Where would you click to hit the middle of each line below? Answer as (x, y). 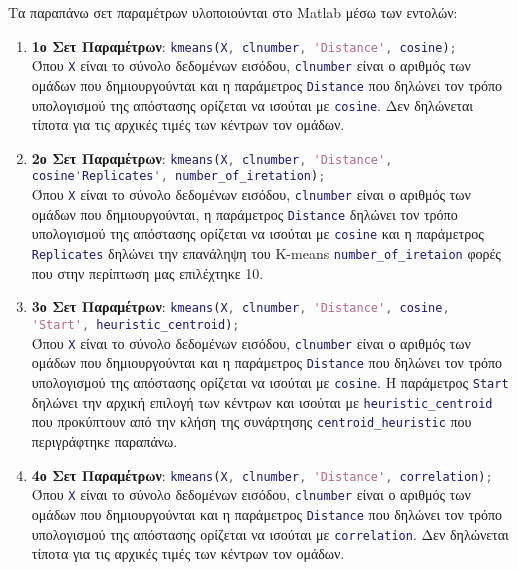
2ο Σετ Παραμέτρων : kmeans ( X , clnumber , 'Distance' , (212, 157)
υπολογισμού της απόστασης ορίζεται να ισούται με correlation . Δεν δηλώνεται (270, 533)
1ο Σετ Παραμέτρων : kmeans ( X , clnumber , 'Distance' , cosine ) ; (244, 45)
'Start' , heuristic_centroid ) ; (135, 325)
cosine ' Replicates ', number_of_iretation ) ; (178, 176)
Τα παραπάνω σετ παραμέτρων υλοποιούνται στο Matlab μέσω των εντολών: (233, 12)
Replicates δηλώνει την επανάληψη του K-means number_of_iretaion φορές (266, 253)
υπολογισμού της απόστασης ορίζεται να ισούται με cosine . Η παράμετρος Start (270, 381)
